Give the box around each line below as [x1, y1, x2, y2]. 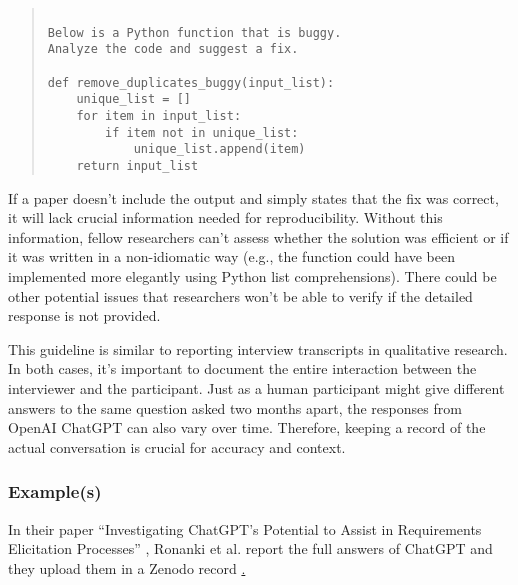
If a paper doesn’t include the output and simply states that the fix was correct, [8, 187, 499, 208]
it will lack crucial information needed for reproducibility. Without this [8, 207, 443, 228]
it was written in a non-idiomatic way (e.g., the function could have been [8, 246, 455, 267]
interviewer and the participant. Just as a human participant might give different [8, 377, 505, 398]
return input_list [76, 158, 199, 173]
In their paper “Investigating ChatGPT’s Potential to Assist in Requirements [8, 518, 482, 539]
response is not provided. [8, 305, 161, 326]
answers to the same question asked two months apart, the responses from [8, 397, 462, 418]
